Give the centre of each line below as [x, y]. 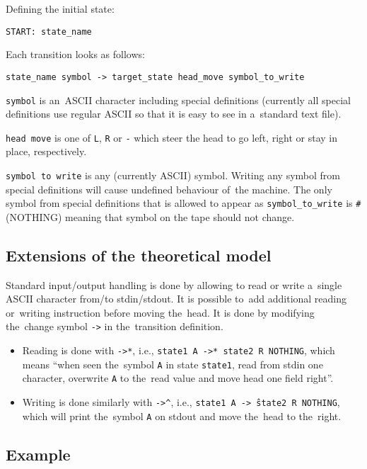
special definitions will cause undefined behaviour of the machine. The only [169, 189]
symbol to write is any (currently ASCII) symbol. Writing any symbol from [173, 175]
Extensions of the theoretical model [139, 255]
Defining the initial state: [60, 9]
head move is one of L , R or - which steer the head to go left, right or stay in [171, 137]
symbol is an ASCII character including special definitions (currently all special [178, 100]
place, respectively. [46, 151]
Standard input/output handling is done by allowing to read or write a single [174, 284]
